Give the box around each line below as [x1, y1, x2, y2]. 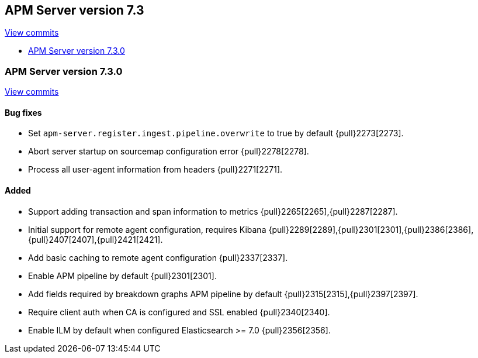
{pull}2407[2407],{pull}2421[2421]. [28, 234, 163, 245]
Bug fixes [5, 107, 42, 118]
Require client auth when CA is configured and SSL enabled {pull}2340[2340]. [28, 307, 330, 317]
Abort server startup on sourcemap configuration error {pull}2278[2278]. [28, 146, 309, 157]
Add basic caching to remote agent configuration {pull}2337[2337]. [28, 252, 288, 263]
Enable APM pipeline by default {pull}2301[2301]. [28, 270, 217, 281]
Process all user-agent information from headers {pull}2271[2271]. [28, 164, 283, 175]
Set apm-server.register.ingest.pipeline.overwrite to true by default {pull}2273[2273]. [28, 128, 404, 139]
